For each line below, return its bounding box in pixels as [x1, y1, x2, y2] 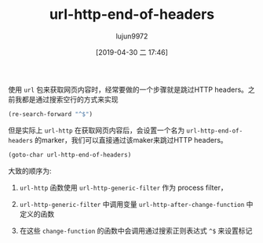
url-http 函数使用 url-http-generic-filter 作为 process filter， [19, 183, 228, 192]
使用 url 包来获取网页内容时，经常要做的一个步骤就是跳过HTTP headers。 [8, 85, 249, 94]
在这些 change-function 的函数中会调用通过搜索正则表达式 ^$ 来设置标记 [19, 226, 253, 235]
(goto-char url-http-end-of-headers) [8, 151, 132, 158]
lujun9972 [115, 31, 148, 41]
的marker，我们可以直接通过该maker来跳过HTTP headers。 [35, 135, 228, 144]
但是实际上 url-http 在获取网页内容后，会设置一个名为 [8, 125, 185, 135]
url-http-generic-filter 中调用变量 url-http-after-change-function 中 [19, 199, 254, 209]
